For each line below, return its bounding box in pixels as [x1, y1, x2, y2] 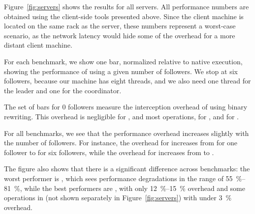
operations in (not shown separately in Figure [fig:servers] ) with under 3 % [4, 192, 232, 203]
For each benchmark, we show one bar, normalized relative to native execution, [4, 56, 243, 66]
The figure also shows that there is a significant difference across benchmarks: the [4, 163, 250, 174]
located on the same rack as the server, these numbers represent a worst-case [4, 21, 236, 31]
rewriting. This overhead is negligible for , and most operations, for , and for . [4, 111, 239, 121]
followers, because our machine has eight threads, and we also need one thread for [4, 76, 251, 86]
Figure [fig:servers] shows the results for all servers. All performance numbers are [4, 1, 249, 11]
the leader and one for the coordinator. [4, 85, 122, 95]
